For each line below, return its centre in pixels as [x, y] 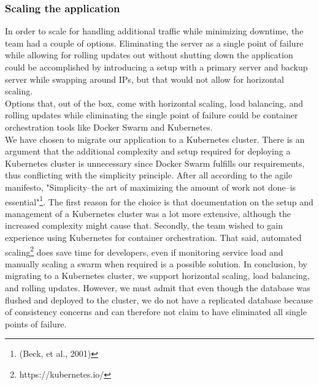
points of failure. [36, 323]
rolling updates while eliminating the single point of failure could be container [152, 115]
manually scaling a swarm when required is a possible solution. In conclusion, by [156, 263]
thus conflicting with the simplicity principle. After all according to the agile [149, 175]
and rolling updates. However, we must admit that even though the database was [158, 288]
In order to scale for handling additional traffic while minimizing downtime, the [154, 31]
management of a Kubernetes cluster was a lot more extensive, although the [148, 213]
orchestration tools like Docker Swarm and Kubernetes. [109, 127]
